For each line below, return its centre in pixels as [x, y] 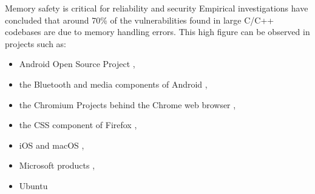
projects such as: [36, 43]
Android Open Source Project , [77, 64]
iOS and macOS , [52, 145]
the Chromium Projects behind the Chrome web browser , [127, 104]
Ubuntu [33, 185]
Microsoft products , [57, 165]
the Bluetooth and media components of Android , [113, 84]
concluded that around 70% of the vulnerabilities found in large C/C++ [140, 20]
